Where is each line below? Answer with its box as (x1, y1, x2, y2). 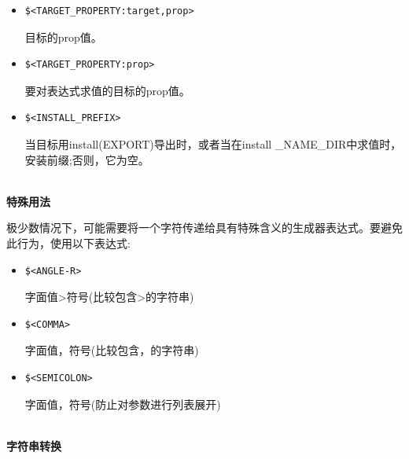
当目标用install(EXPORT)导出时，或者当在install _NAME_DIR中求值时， (24, 135, 402, 152)
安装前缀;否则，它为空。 (24, 151, 149, 167)
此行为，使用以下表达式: (6, 234, 131, 251)
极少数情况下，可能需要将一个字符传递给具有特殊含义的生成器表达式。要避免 (6, 219, 403, 236)
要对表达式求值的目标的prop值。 (24, 82, 190, 98)
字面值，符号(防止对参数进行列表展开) (24, 395, 221, 412)
